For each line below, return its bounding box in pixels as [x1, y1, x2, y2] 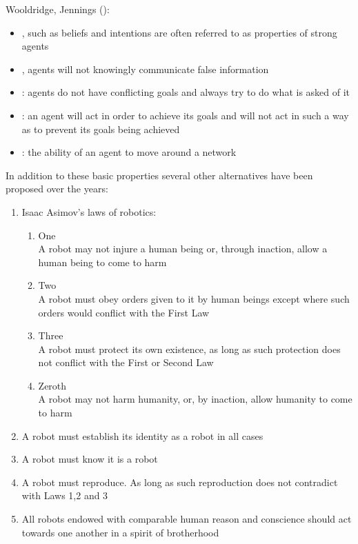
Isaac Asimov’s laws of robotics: [21, 204, 157, 219]
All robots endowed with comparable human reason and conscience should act [21, 512, 352, 526]
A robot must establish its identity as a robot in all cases [21, 428, 263, 443]
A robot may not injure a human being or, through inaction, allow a [38, 241, 328, 256]
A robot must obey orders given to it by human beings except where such [38, 291, 350, 305]
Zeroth [38, 378, 67, 392]
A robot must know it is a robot [21, 452, 158, 466]
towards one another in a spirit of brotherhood [21, 525, 219, 539]
